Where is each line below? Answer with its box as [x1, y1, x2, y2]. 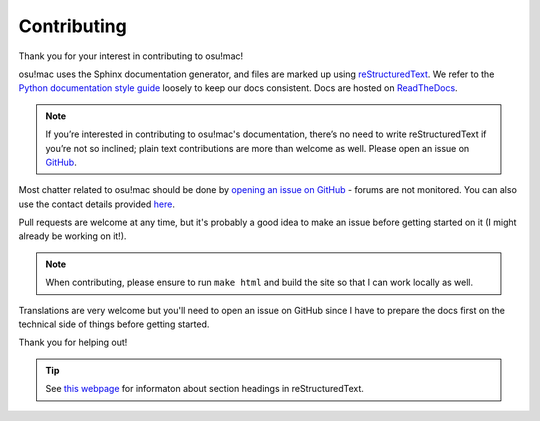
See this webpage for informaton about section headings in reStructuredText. [45, 383, 365, 395]
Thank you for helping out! [18, 336, 128, 349]
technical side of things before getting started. [18, 318, 210, 330]
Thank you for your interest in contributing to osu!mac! [18, 50, 244, 62]
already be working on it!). [18, 230, 127, 242]
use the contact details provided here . [18, 198, 175, 210]
